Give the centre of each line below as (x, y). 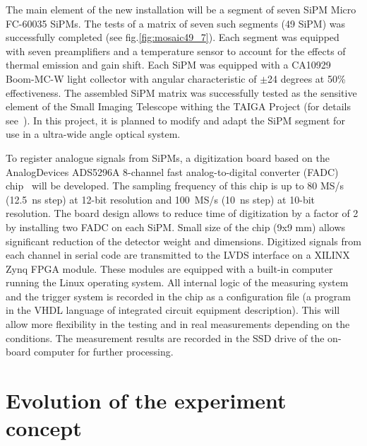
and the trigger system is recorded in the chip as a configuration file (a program (179, 296)
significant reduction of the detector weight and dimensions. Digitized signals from (183, 241)
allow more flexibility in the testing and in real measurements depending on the (178, 324)
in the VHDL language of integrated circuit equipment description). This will (173, 310)
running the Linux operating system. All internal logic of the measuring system (177, 282)
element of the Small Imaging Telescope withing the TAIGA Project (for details (178, 106)
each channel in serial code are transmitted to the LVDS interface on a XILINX (178, 255)
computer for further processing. (104, 352)
